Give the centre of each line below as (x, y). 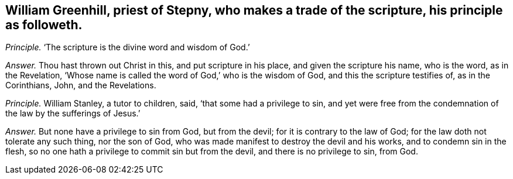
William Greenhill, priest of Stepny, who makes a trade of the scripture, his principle (254, 10)
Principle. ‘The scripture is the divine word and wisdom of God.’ (128, 47)
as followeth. (44, 25)
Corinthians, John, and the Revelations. (81, 85)
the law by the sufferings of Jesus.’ (73, 113)
